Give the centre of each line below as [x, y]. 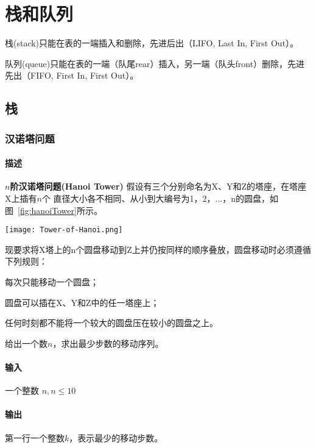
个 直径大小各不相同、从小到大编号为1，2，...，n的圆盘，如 [160, 198]
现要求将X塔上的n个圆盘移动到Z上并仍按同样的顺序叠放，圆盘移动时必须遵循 [158, 249]
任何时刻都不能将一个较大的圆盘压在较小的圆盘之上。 [111, 323]
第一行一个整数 [35, 437]
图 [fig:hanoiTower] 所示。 [54, 210]
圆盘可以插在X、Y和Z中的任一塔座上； [82, 302]
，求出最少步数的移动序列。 [108, 343]
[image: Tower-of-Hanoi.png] [64, 230]
